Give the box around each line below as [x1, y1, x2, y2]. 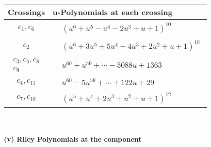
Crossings [8, 6, 45, 17]
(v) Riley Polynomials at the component [4, 134, 142, 144]
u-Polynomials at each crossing [52, 6, 173, 17]
